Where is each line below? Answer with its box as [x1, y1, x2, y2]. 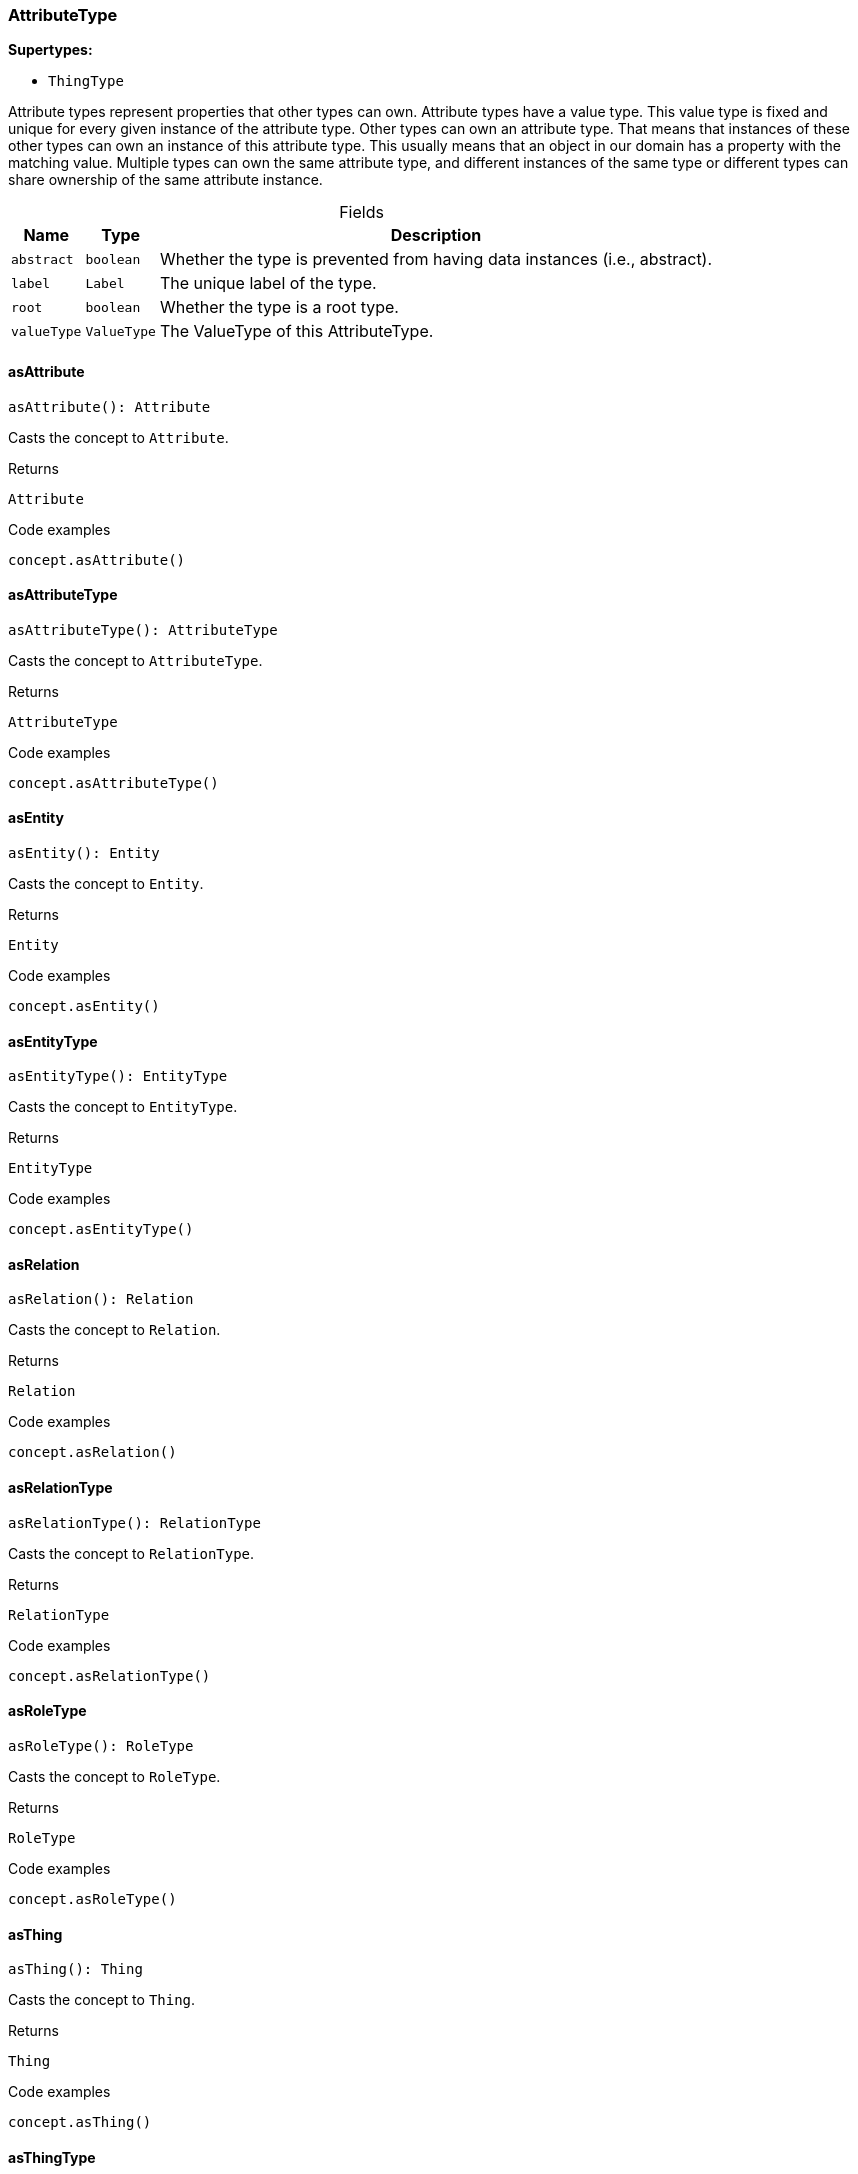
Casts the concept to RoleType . [8, 1767, 221, 1785]
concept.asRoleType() [8, 1890, 177, 1907]
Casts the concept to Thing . [8, 1991, 196, 2009]
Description [390, 225, 482, 246]
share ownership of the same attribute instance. [8, 171, 323, 189]
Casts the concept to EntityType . [8, 1098, 238, 1116]
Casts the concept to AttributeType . [8, 651, 263, 669]
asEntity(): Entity [8, 845, 160, 862]
